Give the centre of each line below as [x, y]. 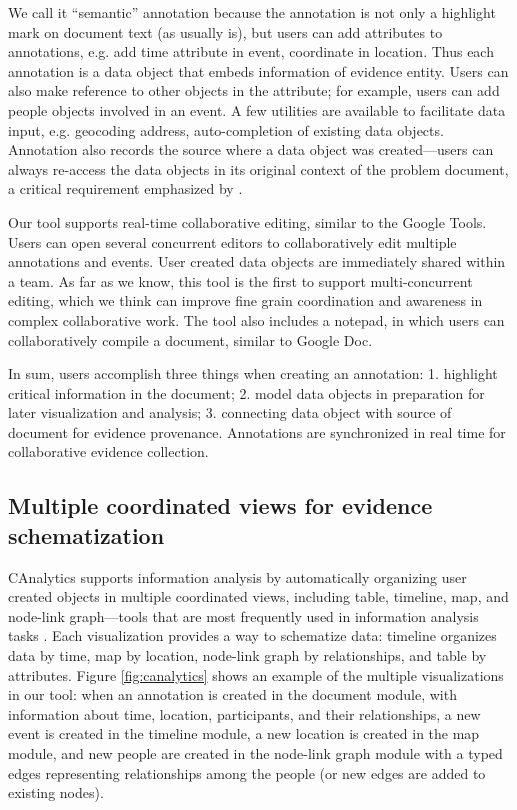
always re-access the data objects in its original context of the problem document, [258, 168]
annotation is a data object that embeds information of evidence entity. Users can [258, 70]
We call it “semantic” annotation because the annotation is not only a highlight [252, 12]
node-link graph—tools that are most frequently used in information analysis [243, 615]
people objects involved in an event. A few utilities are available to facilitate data [257, 109]
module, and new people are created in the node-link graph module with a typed [255, 753]
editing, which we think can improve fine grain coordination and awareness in [245, 300]
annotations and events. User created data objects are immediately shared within [257, 261]
